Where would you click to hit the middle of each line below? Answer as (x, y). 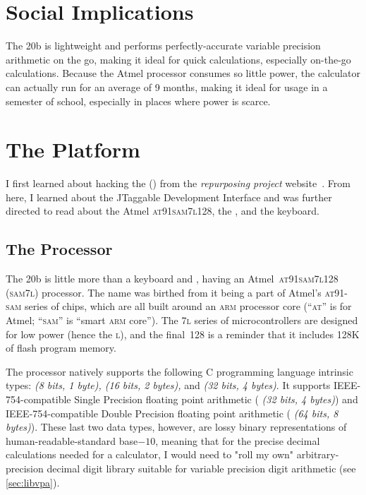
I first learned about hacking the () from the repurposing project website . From (178, 183)
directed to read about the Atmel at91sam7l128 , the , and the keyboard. (163, 211)
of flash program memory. (61, 348)
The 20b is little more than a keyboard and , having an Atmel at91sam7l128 (172, 279)
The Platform (73, 149)
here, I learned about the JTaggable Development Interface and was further (169, 197)
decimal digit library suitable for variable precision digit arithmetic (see (201, 468)
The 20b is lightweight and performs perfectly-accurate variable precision (163, 46)
